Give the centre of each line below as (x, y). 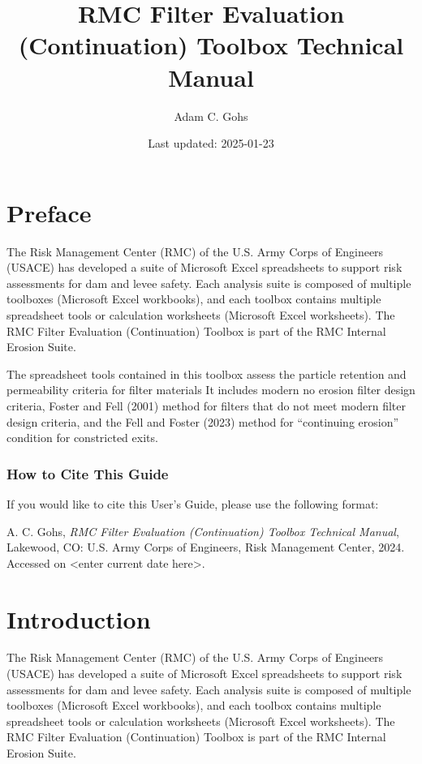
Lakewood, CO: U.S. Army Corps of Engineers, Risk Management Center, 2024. (206, 547)
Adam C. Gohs (211, 116)
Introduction (79, 618)
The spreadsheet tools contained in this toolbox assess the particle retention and (207, 373)
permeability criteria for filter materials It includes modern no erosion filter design (211, 390)
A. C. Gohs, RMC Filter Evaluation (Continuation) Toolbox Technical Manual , (203, 531)
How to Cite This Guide (88, 473)
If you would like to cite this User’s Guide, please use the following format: (193, 503)
